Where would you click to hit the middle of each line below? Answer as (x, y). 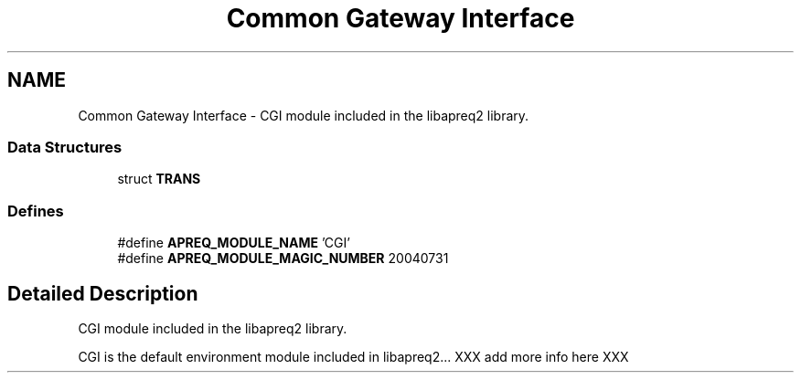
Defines (36, 211)
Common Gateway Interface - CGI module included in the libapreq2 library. (304, 115)
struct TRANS (159, 179)
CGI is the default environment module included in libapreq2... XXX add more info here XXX (353, 356)
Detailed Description (103, 293)
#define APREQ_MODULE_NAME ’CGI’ (234, 243)
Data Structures (65, 147)
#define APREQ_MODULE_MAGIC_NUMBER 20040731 (283, 259)
